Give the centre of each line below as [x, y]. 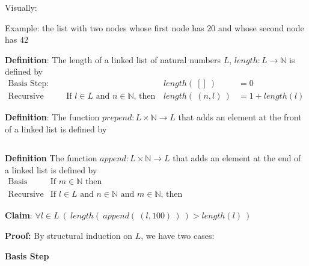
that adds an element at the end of [237, 158]
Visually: [21, 7]
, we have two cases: [178, 236]
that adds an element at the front [240, 117]
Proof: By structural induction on [69, 236]
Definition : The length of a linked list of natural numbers [113, 59]
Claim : [19, 215]
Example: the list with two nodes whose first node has [105, 27]
